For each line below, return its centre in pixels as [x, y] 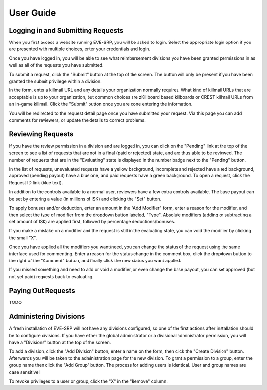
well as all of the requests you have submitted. [56, 65]
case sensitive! [24, 372]
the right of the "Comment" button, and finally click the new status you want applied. [95, 260]
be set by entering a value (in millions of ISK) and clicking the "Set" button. [85, 199]
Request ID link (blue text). [36, 182]
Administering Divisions [47, 317]
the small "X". [23, 238]
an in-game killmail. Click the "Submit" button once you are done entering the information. [101, 104]
